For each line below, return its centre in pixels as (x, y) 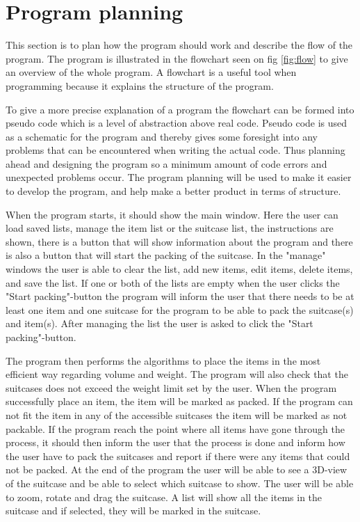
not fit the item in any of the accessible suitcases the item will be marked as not (177, 414)
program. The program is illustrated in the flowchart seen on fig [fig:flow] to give (177, 58)
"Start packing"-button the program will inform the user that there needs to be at (180, 296)
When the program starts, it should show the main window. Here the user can (172, 214)
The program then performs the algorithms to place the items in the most (163, 360)
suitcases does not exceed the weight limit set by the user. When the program (171, 387)
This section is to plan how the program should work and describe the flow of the (179, 45)
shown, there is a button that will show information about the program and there (179, 241)
